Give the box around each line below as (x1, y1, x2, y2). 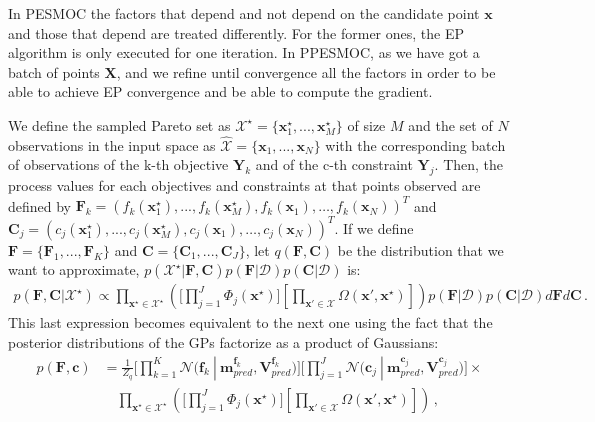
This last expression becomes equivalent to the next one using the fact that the (8, 312, 493, 333)
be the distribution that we (337, 239, 504, 260)
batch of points (8, 61, 100, 82)
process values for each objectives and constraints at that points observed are (8, 175, 481, 196)
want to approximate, (8, 259, 140, 280)
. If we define (334, 217, 414, 238)
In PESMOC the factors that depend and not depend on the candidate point (8, 3, 480, 23)
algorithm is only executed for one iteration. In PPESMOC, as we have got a (8, 42, 480, 63)
